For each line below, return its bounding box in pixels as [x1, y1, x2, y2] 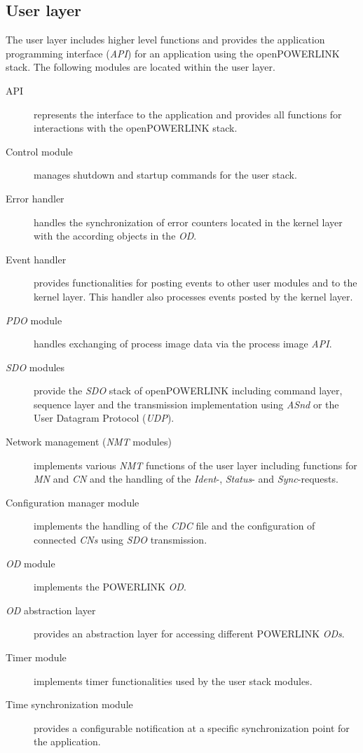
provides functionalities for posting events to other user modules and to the [34, 275, 357, 290]
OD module [6, 555, 55, 570]
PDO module [6, 312, 62, 327]
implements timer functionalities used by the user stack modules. [34, 673, 313, 688]
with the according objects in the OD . [34, 228, 197, 243]
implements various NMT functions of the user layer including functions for [34, 457, 357, 472]
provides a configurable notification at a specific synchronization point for [34, 720, 350, 735]
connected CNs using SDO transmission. [34, 532, 207, 547]
